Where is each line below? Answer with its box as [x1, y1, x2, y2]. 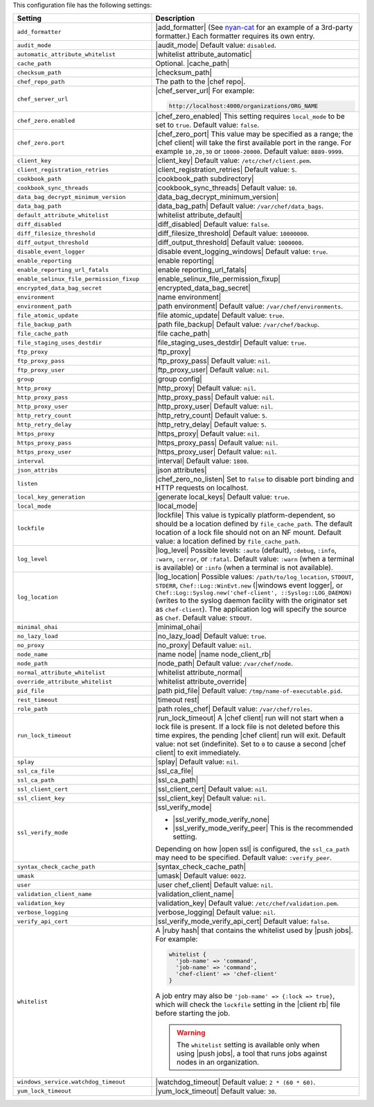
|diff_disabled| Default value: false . [155, 219, 270, 229]
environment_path [17, 302, 72, 310]
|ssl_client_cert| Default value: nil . [155, 784, 268, 794]
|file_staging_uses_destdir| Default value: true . [155, 338, 307, 347]
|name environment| [155, 292, 222, 302]
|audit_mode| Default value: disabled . [155, 40, 277, 50]
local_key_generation [17, 493, 86, 501]
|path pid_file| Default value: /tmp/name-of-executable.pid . [155, 686, 343, 696]
